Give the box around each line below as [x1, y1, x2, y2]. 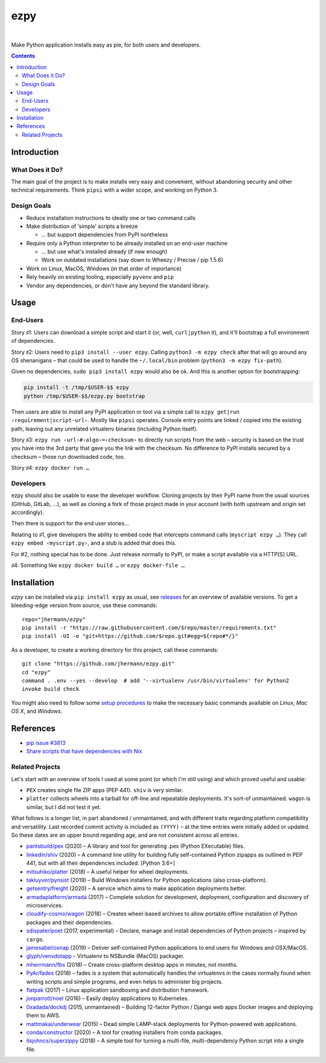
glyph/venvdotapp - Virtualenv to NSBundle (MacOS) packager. [26, 952, 185, 960]
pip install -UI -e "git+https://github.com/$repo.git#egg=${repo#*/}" [22, 632, 238, 640]
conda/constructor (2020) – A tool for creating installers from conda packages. [26, 1029, 223, 1036]
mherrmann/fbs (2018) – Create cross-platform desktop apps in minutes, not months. [26, 961, 238, 968]
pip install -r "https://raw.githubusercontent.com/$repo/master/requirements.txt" [22, 625, 277, 631]
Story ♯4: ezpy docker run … [11, 464, 90, 472]
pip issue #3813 [26, 740, 66, 747]
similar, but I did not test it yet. [26, 803, 101, 810]
